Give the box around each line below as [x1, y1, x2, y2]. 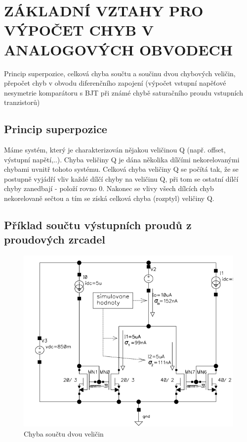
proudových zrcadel [4, 232, 106, 247]
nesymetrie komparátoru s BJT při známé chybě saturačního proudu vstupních [4, 87, 243, 98]
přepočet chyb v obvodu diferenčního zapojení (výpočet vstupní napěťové [4, 78, 226, 88]
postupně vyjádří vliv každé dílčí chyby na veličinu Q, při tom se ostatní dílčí [4, 173, 239, 184]
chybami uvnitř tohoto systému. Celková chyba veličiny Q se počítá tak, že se [4, 164, 239, 174]
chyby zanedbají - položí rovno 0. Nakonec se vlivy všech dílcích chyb [4, 183, 214, 194]
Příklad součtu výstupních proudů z [4, 217, 192, 233]
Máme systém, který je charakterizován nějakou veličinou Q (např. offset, [4, 145, 226, 155]
